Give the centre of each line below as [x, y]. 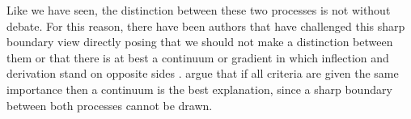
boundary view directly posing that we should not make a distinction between [200, 42]
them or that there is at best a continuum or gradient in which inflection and [198, 57]
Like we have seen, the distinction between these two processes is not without [199, 10]
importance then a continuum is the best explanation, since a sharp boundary [199, 89]
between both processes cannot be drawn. [110, 105]
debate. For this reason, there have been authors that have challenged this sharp [206, 25]
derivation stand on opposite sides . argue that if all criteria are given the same [203, 73]
